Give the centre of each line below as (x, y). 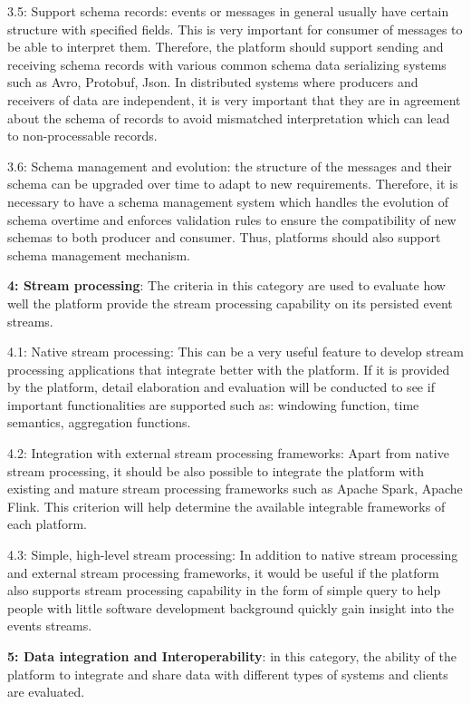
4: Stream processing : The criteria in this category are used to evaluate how (226, 285)
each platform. (47, 524)
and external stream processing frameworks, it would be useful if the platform (223, 572)
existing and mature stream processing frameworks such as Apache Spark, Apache (235, 489)
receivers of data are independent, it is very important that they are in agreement (234, 99)
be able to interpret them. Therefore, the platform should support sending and (226, 47)
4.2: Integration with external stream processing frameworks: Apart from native (228, 453)
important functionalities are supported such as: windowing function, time (213, 404)
